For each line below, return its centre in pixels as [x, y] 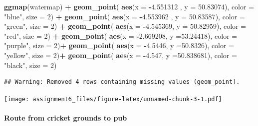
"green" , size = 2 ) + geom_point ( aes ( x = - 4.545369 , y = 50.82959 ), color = [125, 26]
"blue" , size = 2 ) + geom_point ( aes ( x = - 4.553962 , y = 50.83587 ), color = [125, 16]
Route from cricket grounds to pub [66, 118]
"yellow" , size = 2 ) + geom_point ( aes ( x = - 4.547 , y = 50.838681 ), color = [121, 55]
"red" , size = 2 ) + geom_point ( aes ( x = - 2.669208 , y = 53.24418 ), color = [121, 35]
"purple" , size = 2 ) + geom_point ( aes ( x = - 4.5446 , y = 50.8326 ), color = [119, 45]
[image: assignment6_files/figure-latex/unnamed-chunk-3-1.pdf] [113, 99]
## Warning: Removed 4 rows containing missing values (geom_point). [122, 82]
